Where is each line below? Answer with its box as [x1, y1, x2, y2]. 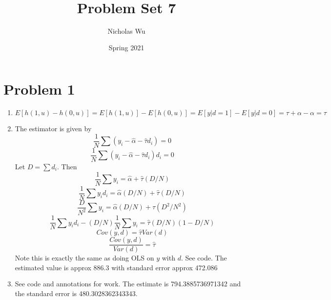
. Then [57, 161, 77, 171]
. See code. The [181, 253, 227, 263]
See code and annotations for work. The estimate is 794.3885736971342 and [15, 279, 241, 289]
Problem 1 [3, 79, 75, 99]
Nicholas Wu [107, 26, 145, 36]
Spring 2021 [108, 42, 145, 52]
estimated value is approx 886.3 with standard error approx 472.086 [15, 262, 218, 272]
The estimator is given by [15, 123, 92, 134]
